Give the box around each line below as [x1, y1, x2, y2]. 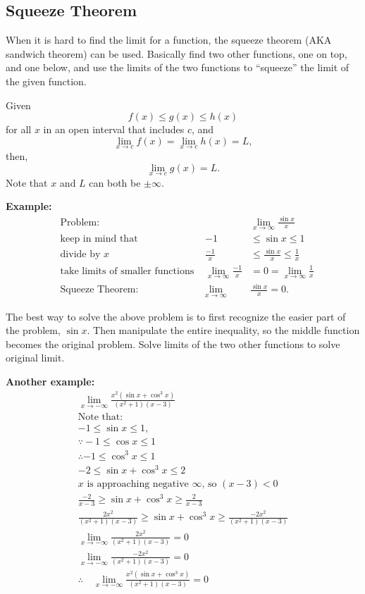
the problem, [6, 323, 61, 338]
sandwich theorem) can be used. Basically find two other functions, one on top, [6, 46, 347, 61]
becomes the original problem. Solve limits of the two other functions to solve [6, 336, 340, 351]
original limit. [6, 350, 65, 365]
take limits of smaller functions [60, 266, 194, 276]
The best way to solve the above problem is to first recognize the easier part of [6, 309, 346, 323]
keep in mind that [60, 233, 138, 244]
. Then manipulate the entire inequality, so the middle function [87, 323, 360, 338]
